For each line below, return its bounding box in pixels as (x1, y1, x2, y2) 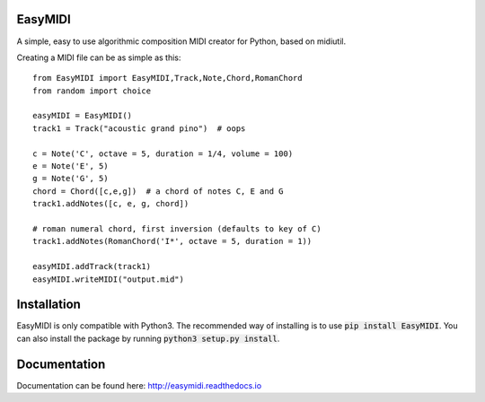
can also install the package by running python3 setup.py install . (16, 333, 280, 344)
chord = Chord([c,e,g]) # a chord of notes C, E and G (32, 186, 284, 197)
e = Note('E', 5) (32, 162, 109, 171)
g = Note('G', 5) (32, 173, 109, 184)
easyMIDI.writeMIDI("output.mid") (32, 274, 184, 284)
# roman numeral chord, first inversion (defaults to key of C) (32, 223, 322, 233)
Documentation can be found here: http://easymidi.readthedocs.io (16, 380, 262, 390)
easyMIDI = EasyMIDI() (32, 110, 133, 121)
